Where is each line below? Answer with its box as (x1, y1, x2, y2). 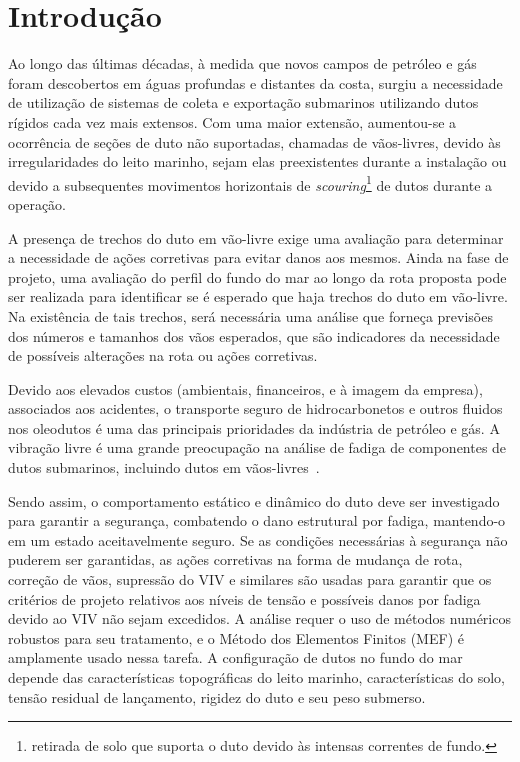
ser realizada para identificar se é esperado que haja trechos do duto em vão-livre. (8, 286, 508, 307)
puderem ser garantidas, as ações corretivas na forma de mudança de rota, (8, 549, 463, 570)
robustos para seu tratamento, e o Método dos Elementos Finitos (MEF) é (8, 627, 464, 648)
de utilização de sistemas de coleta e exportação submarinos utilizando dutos (8, 92, 479, 113)
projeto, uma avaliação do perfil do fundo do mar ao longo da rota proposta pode (8, 266, 507, 287)
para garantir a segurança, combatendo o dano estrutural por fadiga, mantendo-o (8, 510, 506, 531)
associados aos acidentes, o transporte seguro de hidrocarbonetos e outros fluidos (8, 398, 503, 419)
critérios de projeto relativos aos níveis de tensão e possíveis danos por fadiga (8, 588, 481, 609)
